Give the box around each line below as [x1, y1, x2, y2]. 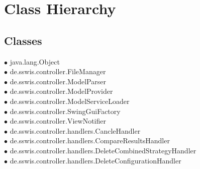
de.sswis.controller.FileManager [10, 66, 106, 77]
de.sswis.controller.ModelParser [10, 76, 106, 86]
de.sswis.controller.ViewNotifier [10, 116, 106, 126]
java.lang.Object [10, 56, 60, 67]
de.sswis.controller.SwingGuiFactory [10, 105, 121, 116]
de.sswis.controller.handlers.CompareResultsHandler [10, 135, 170, 146]
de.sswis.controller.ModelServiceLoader [10, 95, 130, 106]
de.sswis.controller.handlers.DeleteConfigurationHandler [10, 155, 181, 165]
